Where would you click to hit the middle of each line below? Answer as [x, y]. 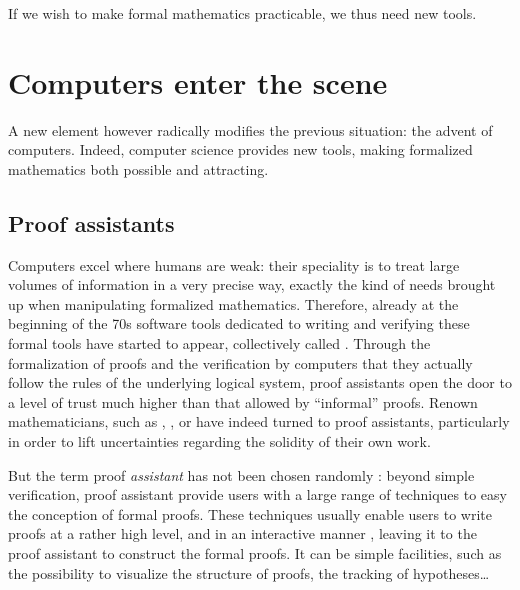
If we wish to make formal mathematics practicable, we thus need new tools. [242, 13]
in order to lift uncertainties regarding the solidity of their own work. [219, 441]
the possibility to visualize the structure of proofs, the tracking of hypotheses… [249, 572]
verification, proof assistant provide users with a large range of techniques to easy [257, 494]
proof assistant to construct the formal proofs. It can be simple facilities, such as [255, 553]
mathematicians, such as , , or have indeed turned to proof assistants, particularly [259, 421]
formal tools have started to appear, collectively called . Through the [219, 343]
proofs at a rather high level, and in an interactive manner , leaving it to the [242, 533]
